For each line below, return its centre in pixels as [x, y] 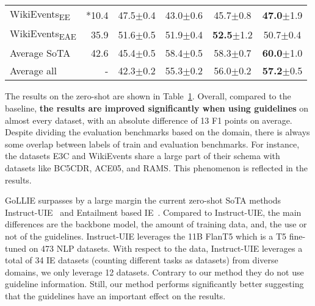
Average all [33, 71]
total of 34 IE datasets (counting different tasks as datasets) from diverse [142, 260]
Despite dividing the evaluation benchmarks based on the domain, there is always [157, 132]
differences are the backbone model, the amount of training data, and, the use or [156, 224]
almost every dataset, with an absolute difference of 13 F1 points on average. [149, 120]
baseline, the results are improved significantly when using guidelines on [157, 108]
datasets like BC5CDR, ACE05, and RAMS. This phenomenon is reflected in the [156, 167]
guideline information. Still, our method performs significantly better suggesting [154, 284]
